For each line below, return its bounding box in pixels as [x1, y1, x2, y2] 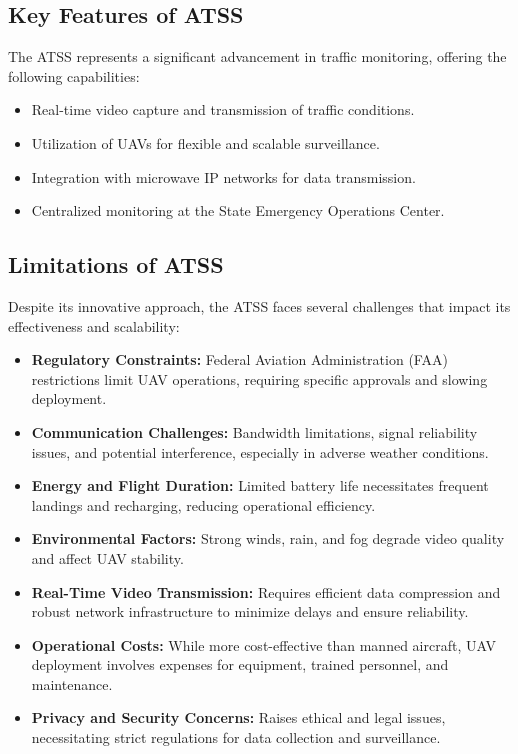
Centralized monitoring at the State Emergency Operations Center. [31, 200, 445, 221]
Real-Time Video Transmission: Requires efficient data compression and [31, 581, 501, 602]
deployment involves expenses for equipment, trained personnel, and [31, 654, 449, 675]
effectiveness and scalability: [8, 315, 180, 336]
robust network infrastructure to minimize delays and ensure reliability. [31, 601, 469, 622]
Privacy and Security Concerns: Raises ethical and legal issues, [31, 707, 446, 728]
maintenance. [31, 673, 113, 694]
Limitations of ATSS [8, 249, 224, 280]
